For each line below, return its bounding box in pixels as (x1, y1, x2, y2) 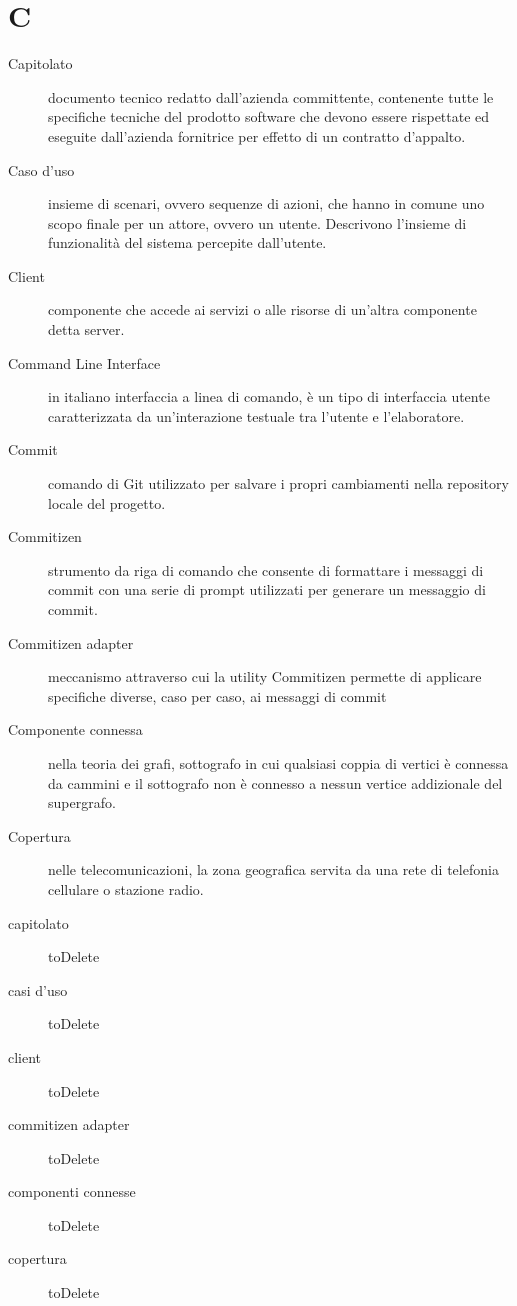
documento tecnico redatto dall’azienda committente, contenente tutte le (48, 86, 494, 107)
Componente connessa (8, 719, 143, 740)
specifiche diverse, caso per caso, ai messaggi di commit (48, 685, 387, 706)
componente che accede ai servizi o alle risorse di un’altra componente (48, 299, 477, 320)
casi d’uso (8, 979, 68, 1000)
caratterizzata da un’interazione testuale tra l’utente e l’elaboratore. (48, 405, 465, 426)
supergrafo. (48, 792, 116, 813)
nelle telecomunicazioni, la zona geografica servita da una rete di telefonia (48, 859, 499, 880)
